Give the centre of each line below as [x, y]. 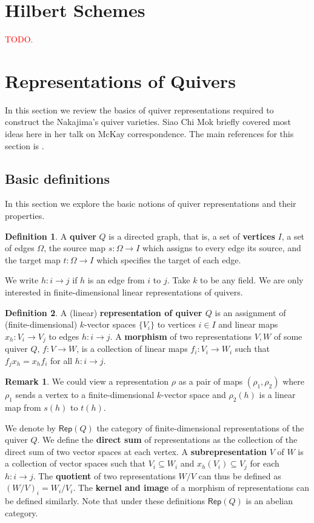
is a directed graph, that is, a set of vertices [192, 236]
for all [61, 360]
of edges [20, 248]
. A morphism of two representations [181, 336]
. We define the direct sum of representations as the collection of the [167, 440]
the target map [33, 259]
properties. [25, 216]
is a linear [277, 395]
